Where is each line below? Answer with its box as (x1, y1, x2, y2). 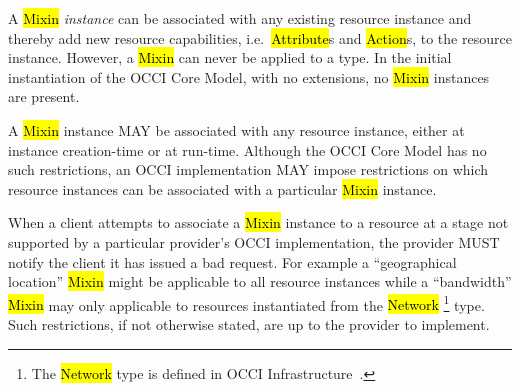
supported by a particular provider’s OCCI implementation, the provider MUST (8, 231, 500, 252)
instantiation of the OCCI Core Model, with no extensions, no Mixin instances (8, 66, 490, 87)
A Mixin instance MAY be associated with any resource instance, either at (8, 119, 465, 140)
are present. (8, 86, 80, 107)
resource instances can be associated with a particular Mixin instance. (8, 178, 437, 199)
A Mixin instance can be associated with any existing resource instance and (8, 8, 472, 28)
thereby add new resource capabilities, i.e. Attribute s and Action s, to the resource (8, 27, 512, 48)
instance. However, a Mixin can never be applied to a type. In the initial (8, 47, 452, 68)
